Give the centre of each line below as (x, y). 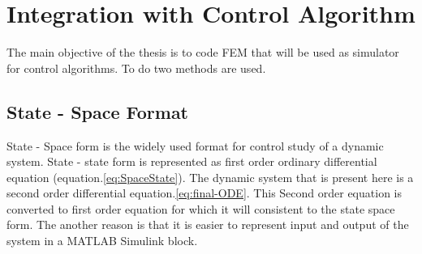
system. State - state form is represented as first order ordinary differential (192, 161)
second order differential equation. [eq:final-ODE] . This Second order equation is (204, 193)
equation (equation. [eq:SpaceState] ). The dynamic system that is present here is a (210, 177)
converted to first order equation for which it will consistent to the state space (201, 208)
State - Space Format (98, 111)
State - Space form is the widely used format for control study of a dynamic (195, 145)
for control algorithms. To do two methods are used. (136, 68)
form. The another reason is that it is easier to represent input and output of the (208, 224)
